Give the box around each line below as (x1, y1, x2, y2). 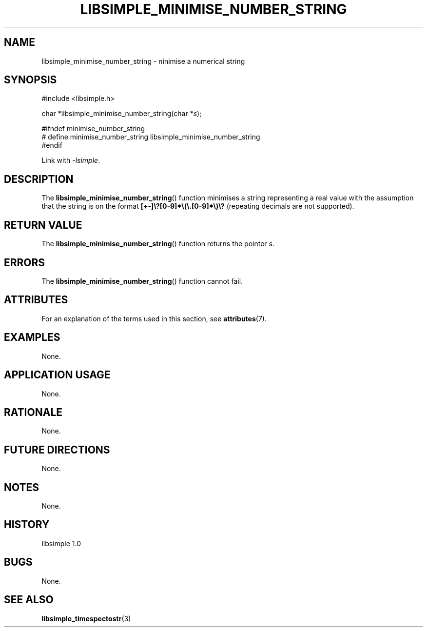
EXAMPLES (4, 331, 60, 344)
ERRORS (4, 256, 45, 269)
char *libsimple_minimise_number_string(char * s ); (41, 109, 202, 118)
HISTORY (4, 518, 50, 531)
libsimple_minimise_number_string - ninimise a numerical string (41, 57, 245, 65)
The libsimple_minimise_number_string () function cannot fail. (41, 276, 243, 285)
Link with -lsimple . (41, 156, 100, 165)
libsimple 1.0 (41, 539, 81, 548)
